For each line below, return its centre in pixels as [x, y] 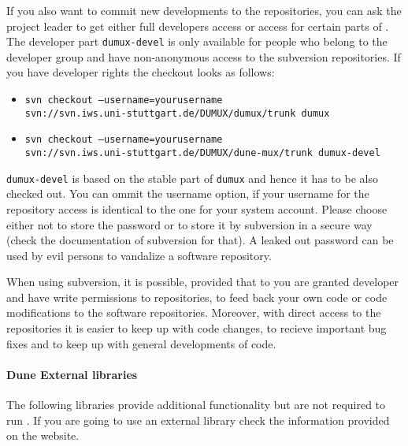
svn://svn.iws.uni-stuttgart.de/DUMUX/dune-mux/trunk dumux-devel [202, 153]
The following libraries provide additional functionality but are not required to [196, 405]
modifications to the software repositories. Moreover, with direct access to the [194, 312]
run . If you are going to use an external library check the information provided [198, 420]
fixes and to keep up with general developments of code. [141, 343]
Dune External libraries [72, 374]
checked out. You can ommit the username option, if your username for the [188, 193]
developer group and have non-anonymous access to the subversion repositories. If [204, 56]
